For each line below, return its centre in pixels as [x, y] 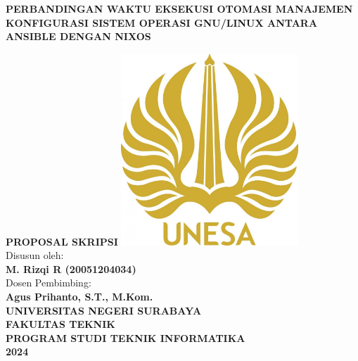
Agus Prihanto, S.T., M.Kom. [79, 296]
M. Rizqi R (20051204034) [71, 268]
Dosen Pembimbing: [49, 283]
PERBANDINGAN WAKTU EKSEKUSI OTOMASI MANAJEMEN [179, 8]
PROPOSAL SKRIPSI [62, 241]
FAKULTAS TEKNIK [60, 324]
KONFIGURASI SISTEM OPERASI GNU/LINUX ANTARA [162, 22]
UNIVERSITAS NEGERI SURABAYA [104, 310]
